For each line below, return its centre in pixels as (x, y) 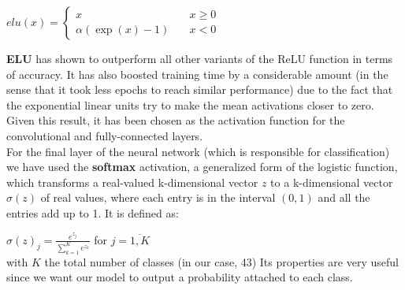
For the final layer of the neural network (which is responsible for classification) (198, 151)
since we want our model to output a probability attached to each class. (180, 277)
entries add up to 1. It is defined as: (93, 212)
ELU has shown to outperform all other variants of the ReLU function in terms (200, 58)
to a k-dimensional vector (332, 182)
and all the (344, 197)
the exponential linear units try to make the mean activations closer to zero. (190, 104)
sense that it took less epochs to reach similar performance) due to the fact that (200, 89)
